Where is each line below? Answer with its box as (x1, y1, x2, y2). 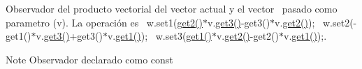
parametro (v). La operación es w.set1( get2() (6, 15, 203, 29)
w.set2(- (322, 15, 357, 29)
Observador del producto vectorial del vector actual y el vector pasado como (6, 1, 338, 15)
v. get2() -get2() (216, 29, 279, 43)
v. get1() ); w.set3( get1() (107, 29, 212, 43)
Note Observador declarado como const (6, 52, 173, 66)
